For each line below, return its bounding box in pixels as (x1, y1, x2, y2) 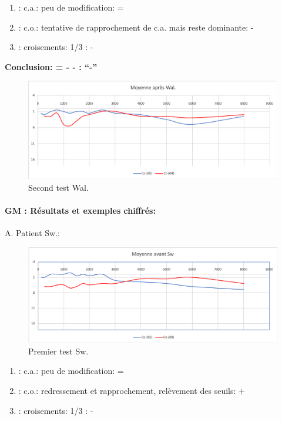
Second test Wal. (28, 181, 89, 193)
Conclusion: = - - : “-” (5, 60, 98, 72)
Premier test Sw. (28, 344, 89, 357)
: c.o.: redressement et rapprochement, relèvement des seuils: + (18, 384, 245, 397)
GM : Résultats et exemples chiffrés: (5, 204, 156, 216)
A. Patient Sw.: (5, 226, 60, 238)
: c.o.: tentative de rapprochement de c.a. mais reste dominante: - (18, 21, 254, 33)
